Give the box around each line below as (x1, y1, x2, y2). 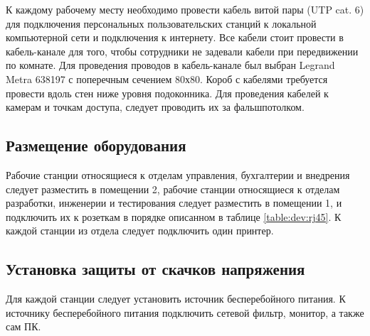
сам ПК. (6, 319, 41, 334)
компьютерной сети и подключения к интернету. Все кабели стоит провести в (6, 30, 344, 45)
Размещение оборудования (6, 134, 186, 156)
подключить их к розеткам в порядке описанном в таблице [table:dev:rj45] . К (6, 209, 342, 224)
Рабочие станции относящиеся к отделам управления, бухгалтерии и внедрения (6, 167, 350, 182)
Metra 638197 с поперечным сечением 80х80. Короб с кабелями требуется (6, 71, 328, 86)
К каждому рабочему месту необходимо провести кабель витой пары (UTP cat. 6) (6, 2, 364, 16)
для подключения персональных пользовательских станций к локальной (6, 16, 317, 31)
